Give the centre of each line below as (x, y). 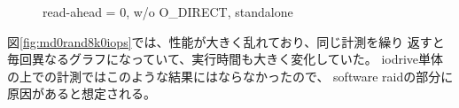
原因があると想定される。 (82, 93)
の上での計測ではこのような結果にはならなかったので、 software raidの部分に (230, 76)
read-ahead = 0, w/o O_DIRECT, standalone (168, 12)
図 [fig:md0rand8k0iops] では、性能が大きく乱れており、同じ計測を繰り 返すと (226, 41)
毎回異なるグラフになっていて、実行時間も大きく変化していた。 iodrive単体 (226, 59)
